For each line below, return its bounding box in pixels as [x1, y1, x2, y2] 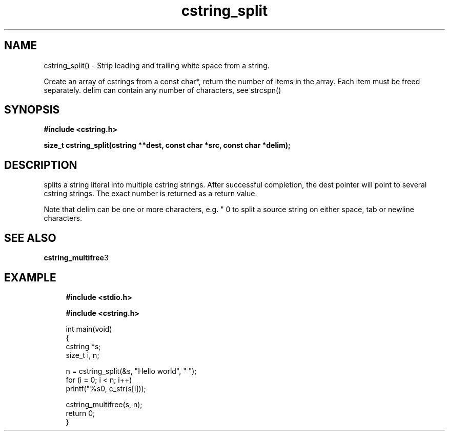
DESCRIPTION [4, 158, 77, 172]
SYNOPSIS [4, 103, 60, 117]
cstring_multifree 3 [44, 253, 109, 262]
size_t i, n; [66, 350, 99, 360]
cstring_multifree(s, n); [66, 400, 142, 409]
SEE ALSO [4, 231, 56, 244]
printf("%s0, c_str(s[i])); [66, 384, 146, 393]
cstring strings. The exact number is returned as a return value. [44, 189, 257, 198]
